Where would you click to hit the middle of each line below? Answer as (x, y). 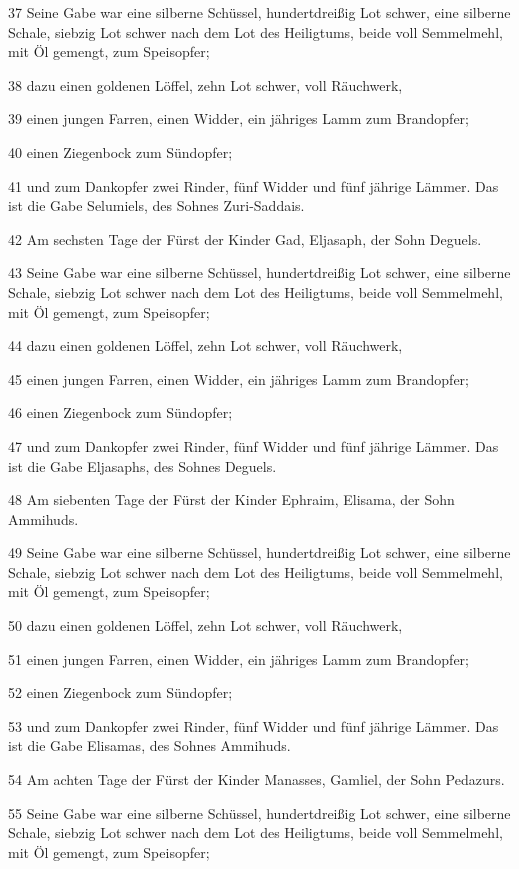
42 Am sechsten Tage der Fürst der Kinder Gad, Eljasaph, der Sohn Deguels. (245, 238)
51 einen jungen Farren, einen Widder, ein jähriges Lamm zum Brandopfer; (238, 658)
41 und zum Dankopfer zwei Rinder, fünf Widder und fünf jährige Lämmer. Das (253, 185)
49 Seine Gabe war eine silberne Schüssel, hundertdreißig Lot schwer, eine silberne (259, 552)
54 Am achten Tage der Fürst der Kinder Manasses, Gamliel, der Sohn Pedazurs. (256, 779)
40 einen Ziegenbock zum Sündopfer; (120, 151)
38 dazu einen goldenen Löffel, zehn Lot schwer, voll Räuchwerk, (205, 84)
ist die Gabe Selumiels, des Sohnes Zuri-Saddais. (156, 205)
